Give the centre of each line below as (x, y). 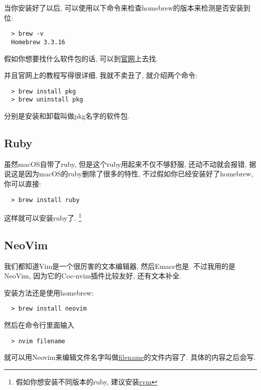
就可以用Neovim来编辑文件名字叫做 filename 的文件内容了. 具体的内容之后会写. (130, 357)
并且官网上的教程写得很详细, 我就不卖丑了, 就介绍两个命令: (101, 75)
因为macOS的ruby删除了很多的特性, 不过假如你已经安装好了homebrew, (139, 174)
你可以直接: (23, 183)
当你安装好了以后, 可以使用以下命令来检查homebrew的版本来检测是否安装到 (127, 8)
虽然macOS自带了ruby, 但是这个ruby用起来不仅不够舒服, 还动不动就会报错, (125, 164)
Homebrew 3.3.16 (38, 42)
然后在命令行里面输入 (39, 325)
